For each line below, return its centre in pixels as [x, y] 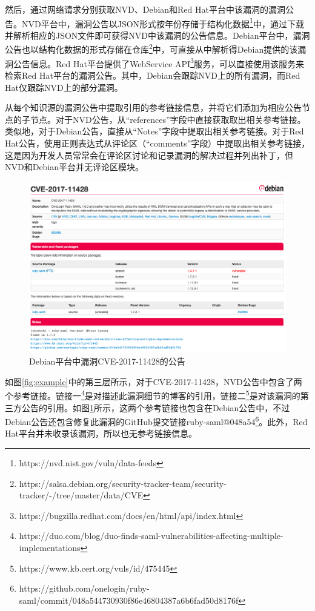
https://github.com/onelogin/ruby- [84, 588]
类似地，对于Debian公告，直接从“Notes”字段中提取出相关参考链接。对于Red [154, 131]
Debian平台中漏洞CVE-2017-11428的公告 [107, 361]
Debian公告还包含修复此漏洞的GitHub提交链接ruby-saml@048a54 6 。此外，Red [156, 421]
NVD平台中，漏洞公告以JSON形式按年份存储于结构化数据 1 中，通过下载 [163, 22]
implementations [50, 547]
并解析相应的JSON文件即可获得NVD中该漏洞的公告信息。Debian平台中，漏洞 [157, 35]
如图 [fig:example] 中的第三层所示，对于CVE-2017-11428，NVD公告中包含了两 [154, 381]
